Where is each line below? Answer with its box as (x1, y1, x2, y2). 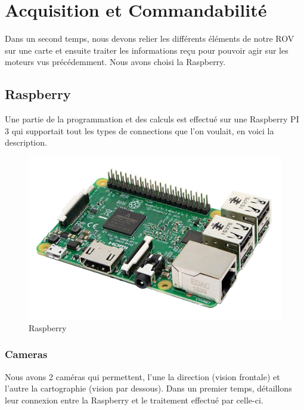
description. (5, 136, 47, 149)
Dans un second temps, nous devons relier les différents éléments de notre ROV (5, 32, 294, 45)
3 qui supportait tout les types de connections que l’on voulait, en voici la (5, 124, 274, 137)
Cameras (5, 347, 48, 362)
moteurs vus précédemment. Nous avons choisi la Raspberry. (5, 56, 226, 68)
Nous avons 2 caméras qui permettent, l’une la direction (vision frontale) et (5, 370, 280, 383)
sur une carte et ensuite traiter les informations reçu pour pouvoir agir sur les (5, 44, 289, 56)
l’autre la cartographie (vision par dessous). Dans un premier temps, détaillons (5, 382, 292, 394)
